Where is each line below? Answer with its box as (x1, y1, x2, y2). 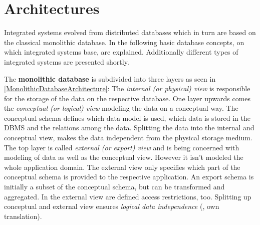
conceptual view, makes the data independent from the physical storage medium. (4, 132, 252, 143)
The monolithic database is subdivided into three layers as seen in (4, 73, 216, 84)
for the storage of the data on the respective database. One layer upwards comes (4, 93, 251, 103)
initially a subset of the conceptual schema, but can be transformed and (4, 181, 225, 192)
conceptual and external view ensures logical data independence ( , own (4, 201, 219, 211)
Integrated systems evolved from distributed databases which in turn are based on (4, 27, 256, 38)
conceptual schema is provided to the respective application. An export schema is (4, 171, 254, 182)
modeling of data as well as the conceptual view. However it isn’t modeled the (4, 152, 243, 162)
